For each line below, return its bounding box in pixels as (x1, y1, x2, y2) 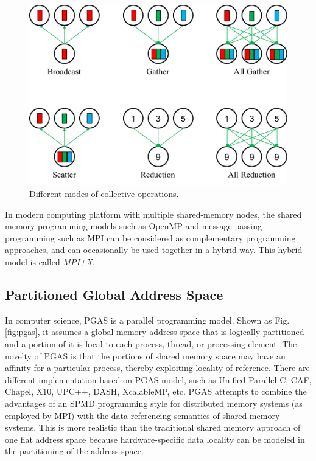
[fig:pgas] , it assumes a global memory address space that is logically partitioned (5, 325, 304, 338)
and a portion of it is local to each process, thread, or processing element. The (5, 338, 297, 350)
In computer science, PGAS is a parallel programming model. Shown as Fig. (5, 313, 290, 326)
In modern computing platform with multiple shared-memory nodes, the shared (5, 207, 302, 220)
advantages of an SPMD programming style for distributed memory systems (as (5, 397, 303, 409)
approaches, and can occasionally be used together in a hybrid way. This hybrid (5, 243, 303, 256)
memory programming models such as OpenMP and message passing (5, 220, 262, 232)
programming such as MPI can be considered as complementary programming (5, 231, 296, 244)
